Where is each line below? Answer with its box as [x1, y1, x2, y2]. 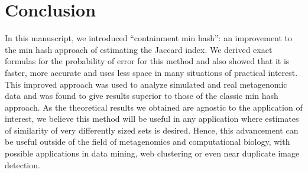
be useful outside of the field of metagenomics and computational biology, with [5, 135, 290, 148]
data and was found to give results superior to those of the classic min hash [5, 89, 278, 102]
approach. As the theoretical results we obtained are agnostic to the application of [5, 101, 303, 113]
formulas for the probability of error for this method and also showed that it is [5, 55, 290, 67]
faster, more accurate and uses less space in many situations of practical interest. [5, 66, 298, 78]
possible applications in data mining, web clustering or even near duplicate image [5, 147, 300, 159]
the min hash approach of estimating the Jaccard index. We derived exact [5, 43, 273, 55]
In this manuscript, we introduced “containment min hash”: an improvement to [5, 32, 293, 44]
